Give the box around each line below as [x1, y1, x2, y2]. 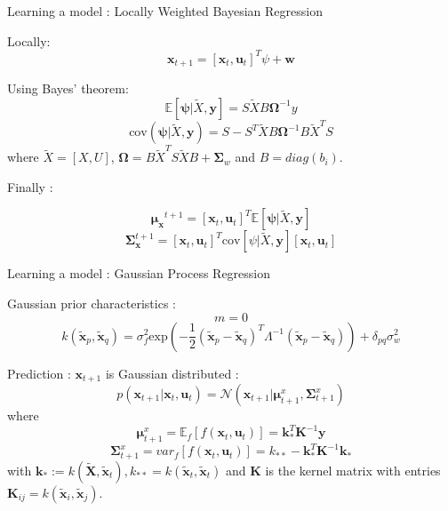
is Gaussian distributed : [105, 363, 239, 382]
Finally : [7, 177, 53, 196]
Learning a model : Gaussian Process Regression [7, 264, 271, 283]
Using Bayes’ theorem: [7, 79, 129, 98]
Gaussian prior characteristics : [7, 293, 176, 312]
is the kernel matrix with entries [265, 460, 441, 479]
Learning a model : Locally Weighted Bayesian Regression [7, 2, 323, 20]
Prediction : [7, 363, 71, 382]
